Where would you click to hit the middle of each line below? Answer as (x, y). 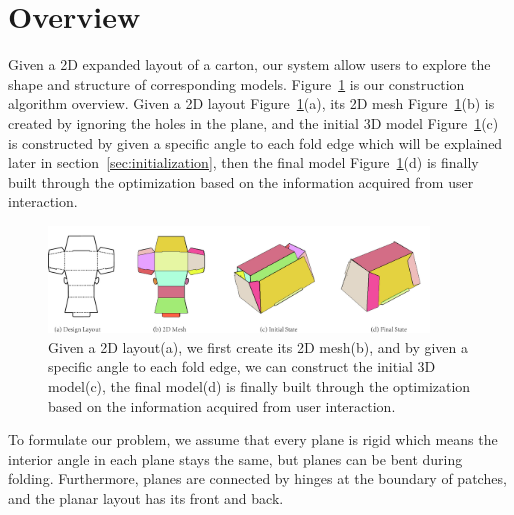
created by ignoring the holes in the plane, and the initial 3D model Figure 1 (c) (253, 122)
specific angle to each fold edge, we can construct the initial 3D (242, 366)
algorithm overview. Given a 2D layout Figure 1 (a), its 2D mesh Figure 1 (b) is (251, 103)
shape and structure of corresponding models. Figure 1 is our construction (236, 83)
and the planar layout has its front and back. (146, 497)
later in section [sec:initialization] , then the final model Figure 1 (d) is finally (243, 162)
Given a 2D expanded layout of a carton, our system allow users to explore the (249, 64)
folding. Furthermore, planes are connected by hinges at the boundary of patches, (257, 478)
